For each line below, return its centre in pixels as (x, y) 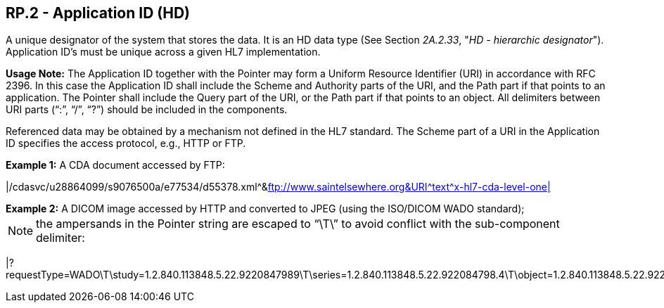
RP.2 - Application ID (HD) (98, 13)
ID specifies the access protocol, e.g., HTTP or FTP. (126, 143)
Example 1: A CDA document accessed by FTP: (115, 165)
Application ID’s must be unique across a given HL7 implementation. (163, 52)
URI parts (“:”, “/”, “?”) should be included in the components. (147, 110)
